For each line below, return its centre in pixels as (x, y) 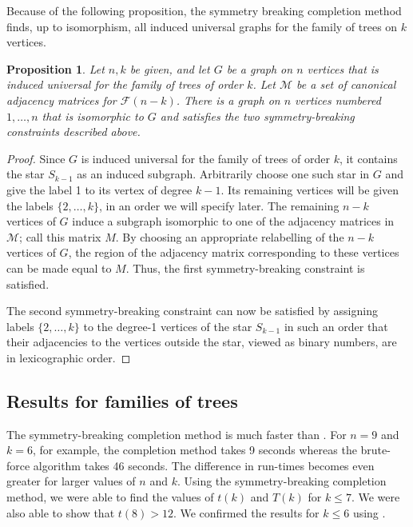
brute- (375, 450)
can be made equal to (59, 267)
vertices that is (343, 68)
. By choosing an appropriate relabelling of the (230, 236)
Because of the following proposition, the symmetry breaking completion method (204, 10)
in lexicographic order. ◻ (69, 357)
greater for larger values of (71, 481)
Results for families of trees (122, 400)
